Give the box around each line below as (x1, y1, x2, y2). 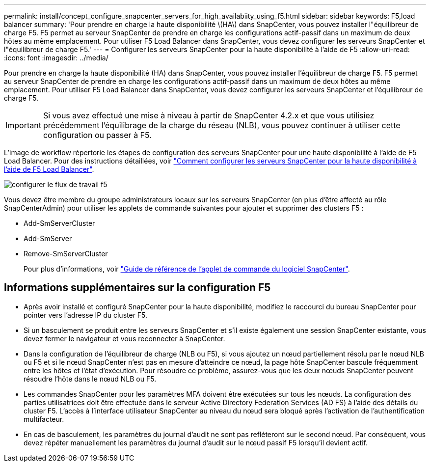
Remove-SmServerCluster (24, 249, 108, 258)
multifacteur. (24, 414, 64, 423)
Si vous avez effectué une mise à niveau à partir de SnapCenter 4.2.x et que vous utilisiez (43, 110, 375, 120)
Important (5, 120, 41, 130)
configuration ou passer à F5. (43, 130, 152, 140)
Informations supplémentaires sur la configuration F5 (4, 281, 271, 294)
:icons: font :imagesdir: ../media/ (4, 54, 108, 62)
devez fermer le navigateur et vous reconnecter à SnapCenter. (24, 334, 225, 343)
